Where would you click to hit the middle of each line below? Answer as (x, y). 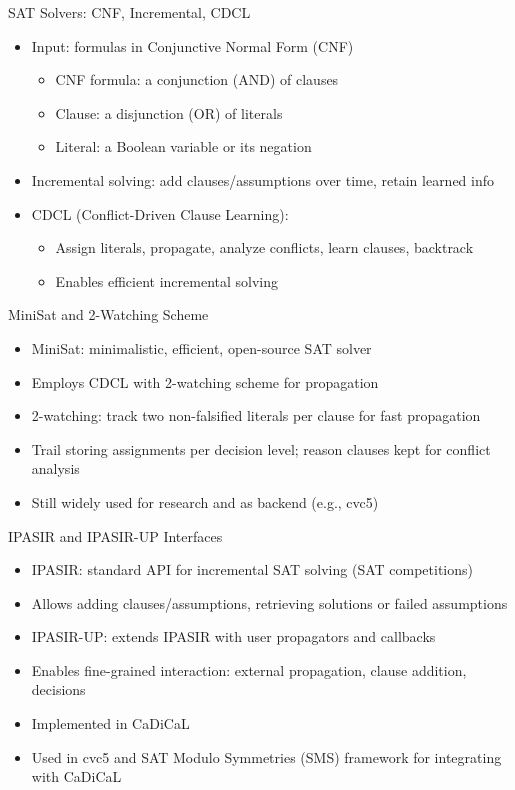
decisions (58, 689)
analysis (55, 468)
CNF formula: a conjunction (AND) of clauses (197, 79)
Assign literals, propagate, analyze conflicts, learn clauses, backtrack (264, 247)
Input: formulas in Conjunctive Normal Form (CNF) (192, 45)
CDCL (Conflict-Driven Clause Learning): (160, 213)
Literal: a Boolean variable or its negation (183, 146)
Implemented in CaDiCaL (110, 723)
